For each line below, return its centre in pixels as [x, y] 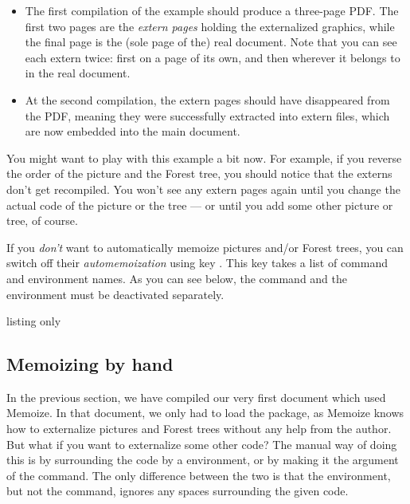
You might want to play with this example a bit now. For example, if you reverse [204, 157]
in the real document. [78, 73]
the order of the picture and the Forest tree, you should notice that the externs [199, 173]
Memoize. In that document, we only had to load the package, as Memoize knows [205, 413]
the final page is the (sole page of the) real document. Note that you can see [211, 42]
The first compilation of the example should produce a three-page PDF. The [212, 10]
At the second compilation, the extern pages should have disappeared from [207, 99]
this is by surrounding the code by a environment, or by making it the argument [203, 460]
